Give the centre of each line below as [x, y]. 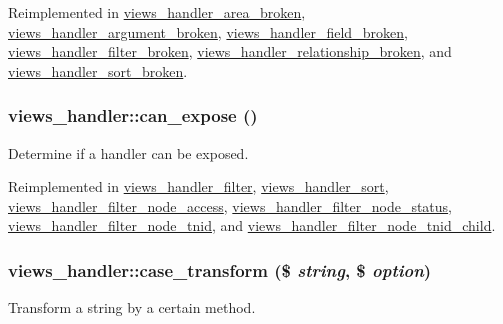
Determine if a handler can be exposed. [128, 152]
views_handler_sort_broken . [98, 70]
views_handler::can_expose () [133, 115]
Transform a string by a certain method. [132, 307]
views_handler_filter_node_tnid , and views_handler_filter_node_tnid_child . [252, 225]
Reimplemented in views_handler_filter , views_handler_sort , [198, 186]
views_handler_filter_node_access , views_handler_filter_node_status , [230, 205]
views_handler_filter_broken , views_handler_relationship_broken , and [230, 51]
